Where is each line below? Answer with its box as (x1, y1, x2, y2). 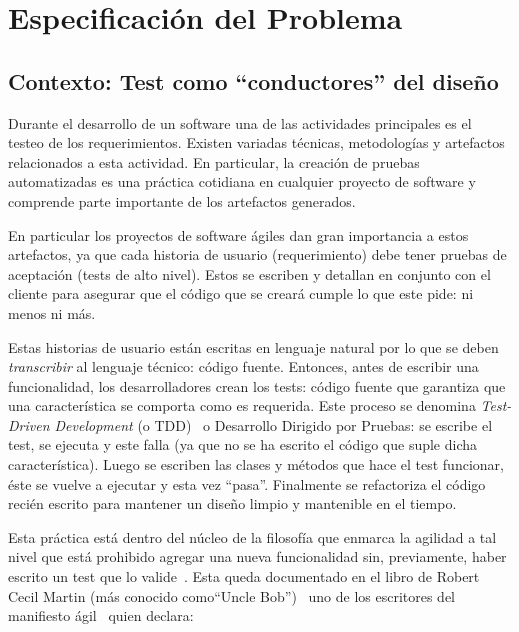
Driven (8, 414, 50, 435)
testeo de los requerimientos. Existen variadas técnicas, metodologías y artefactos (8, 132, 505, 153)
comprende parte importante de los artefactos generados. (8, 190, 356, 211)
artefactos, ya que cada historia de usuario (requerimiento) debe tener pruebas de (8, 244, 507, 265)
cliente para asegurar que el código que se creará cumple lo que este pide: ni (8, 283, 474, 304)
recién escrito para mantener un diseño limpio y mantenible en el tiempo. (8, 493, 457, 514)
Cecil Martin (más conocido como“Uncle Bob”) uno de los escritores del (8, 585, 456, 606)
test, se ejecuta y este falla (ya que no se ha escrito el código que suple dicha (8, 434, 478, 455)
